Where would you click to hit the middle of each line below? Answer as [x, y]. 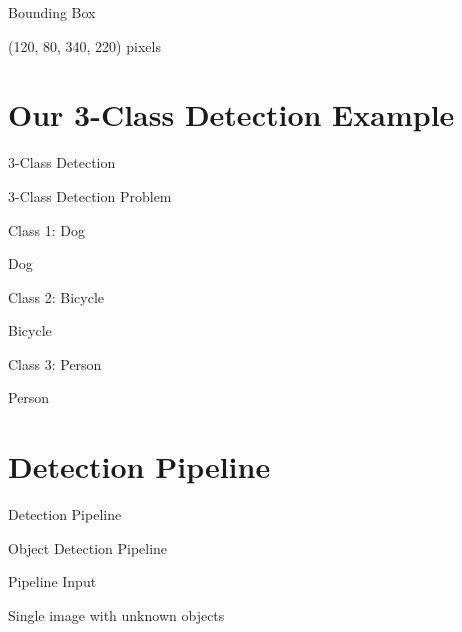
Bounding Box [52, 12]
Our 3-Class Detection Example [231, 114]
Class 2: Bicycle [56, 296]
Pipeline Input [52, 581]
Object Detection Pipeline [88, 547]
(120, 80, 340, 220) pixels [84, 45]
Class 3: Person [55, 363]
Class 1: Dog [46, 229]
